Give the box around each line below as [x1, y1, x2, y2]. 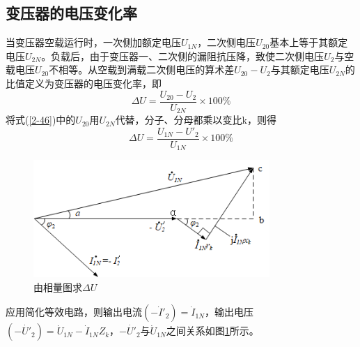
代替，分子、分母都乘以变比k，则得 [115, 112, 277, 127]
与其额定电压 [270, 62, 329, 77]
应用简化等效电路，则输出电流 [6, 304, 142, 319]
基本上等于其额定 [269, 35, 348, 50]
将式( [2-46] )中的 [6, 112, 76, 127]
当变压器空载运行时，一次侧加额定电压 [6, 35, 181, 50]
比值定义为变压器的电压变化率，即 [6, 75, 162, 90]
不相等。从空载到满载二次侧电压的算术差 [49, 62, 235, 77]
